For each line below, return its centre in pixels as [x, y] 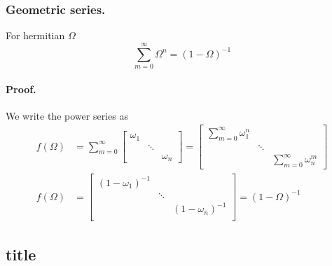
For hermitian [35, 35]
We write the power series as [67, 115]
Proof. [21, 89]
